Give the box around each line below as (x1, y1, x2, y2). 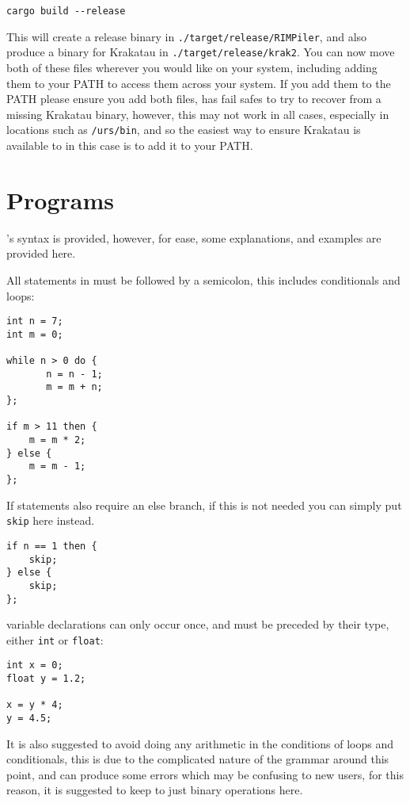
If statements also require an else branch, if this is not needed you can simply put (6, 496, 402, 513)
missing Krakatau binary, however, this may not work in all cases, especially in (6, 105, 389, 122)
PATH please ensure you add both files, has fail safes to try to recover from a (6, 90, 382, 107)
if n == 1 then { (6, 540, 97, 552)
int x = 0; (6, 660, 63, 671)
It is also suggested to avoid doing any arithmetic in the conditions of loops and (6, 735, 393, 751)
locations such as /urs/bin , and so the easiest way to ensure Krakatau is (6, 121, 361, 138)
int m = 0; (6, 328, 63, 340)
